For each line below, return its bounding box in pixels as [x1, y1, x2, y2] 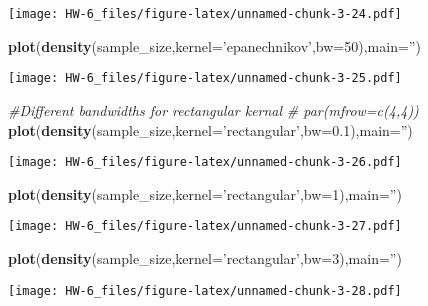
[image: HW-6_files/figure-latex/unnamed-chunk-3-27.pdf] [8, 219, 402, 234]
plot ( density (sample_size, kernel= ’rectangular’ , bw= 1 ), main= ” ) [8, 183, 402, 204]
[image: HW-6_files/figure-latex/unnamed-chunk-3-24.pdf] [8, 7, 402, 21]
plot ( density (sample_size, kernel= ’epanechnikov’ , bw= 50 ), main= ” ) [8, 35, 421, 56]
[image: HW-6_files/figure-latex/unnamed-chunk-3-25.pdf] [8, 71, 402, 86]
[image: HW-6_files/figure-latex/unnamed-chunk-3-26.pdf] [8, 155, 402, 170]
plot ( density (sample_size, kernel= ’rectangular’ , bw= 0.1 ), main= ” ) [8, 119, 413, 140]
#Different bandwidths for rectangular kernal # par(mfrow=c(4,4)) [8, 99, 419, 120]
